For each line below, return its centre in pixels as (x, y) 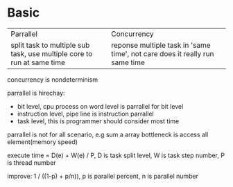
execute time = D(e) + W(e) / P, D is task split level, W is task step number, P (116, 155)
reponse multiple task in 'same (161, 45)
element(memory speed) (43, 142)
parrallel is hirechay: (36, 93)
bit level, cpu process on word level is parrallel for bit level (100, 106)
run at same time (38, 62)
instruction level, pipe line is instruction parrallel (85, 114)
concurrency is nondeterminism (53, 79)
